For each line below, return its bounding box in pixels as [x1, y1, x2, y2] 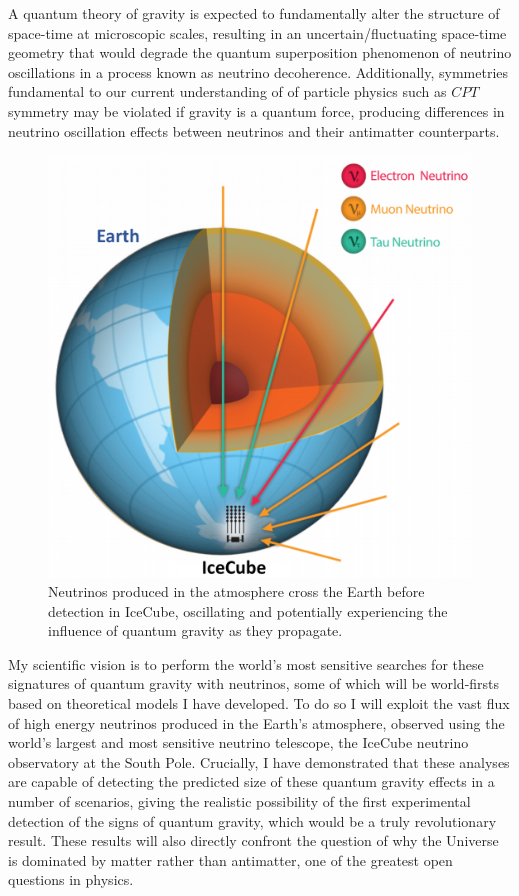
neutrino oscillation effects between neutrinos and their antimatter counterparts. [8, 120, 500, 141]
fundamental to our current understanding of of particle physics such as [8, 81, 447, 102]
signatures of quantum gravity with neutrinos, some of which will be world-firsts [8, 673, 500, 694]
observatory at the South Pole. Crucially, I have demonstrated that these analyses [8, 751, 510, 772]
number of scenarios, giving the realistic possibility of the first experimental [8, 791, 471, 812]
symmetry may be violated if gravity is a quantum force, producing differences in [8, 100, 505, 121]
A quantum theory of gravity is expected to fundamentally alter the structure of [8, 3, 500, 23]
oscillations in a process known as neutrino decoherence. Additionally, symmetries [8, 61, 509, 82]
